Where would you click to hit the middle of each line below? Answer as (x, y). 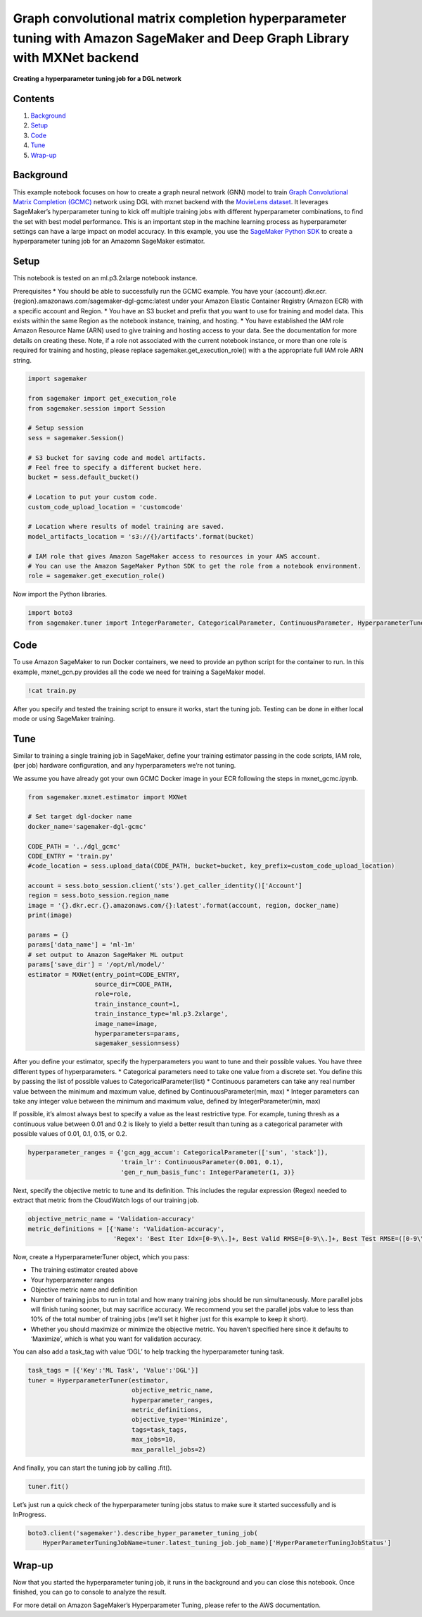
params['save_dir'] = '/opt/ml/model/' (96, 964)
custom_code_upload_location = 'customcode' (106, 507)
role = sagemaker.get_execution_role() (96, 576)
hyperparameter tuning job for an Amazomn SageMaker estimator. (109, 241)
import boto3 (50, 613)
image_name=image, (126, 1024)
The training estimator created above (84, 1270)
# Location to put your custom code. (93, 497)
